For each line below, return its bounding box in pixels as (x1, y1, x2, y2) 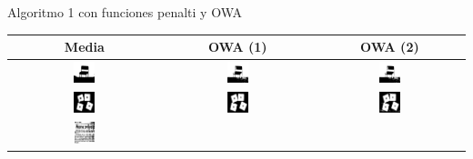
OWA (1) (207, 37, 267, 56)
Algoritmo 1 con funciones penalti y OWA (7, 3, 242, 21)
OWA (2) (360, 37, 419, 56)
